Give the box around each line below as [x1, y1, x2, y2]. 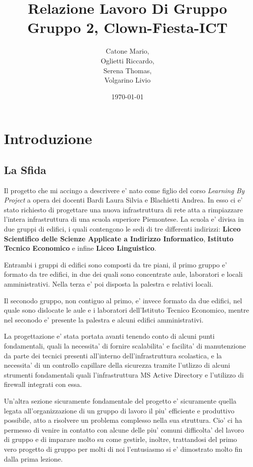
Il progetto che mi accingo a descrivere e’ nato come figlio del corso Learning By [4, 185, 245, 195]
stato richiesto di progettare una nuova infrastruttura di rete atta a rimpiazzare [4, 204, 243, 214]
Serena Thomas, [103, 65, 152, 75]
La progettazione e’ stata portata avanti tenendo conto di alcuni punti [4, 331, 215, 341]
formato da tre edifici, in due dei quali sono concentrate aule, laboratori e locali [4, 269, 243, 279]
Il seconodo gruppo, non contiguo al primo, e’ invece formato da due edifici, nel [4, 295, 242, 305]
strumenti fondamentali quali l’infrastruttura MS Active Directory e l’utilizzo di [4, 369, 244, 379]
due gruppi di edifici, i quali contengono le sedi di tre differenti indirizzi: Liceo [4, 224, 241, 234]
